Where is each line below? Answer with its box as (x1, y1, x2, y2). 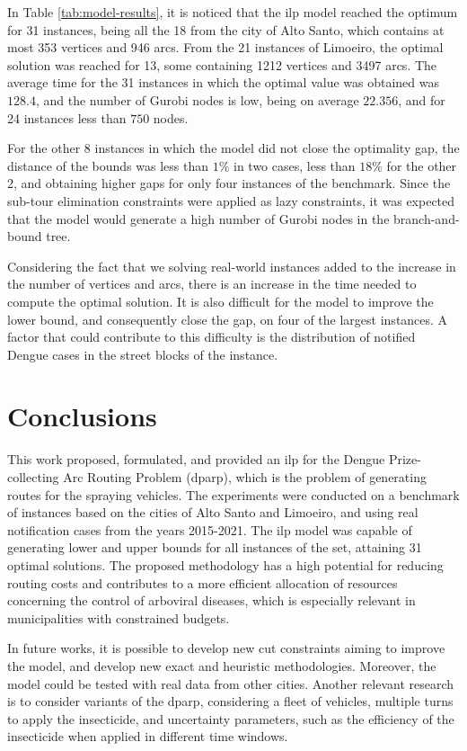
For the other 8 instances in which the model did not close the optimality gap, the (7, 139, 460, 157)
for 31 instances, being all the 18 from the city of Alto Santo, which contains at (7, 20, 445, 39)
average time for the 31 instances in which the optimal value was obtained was (7, 73, 439, 92)
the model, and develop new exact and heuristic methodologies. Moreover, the (7, 656, 436, 675)
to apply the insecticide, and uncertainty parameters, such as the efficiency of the (7, 709, 454, 728)
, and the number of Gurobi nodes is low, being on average (35, 90, 359, 109)
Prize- (388, 450, 421, 469)
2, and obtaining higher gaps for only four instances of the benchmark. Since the (7, 174, 451, 192)
